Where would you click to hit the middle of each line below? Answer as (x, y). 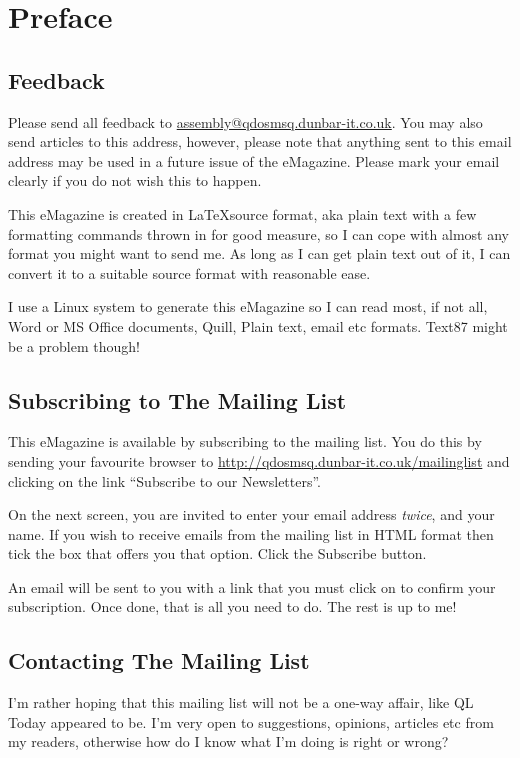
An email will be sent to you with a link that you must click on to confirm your (252, 586)
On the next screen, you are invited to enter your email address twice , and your (251, 514)
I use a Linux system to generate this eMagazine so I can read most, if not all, (248, 306)
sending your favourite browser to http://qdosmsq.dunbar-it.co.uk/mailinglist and (259, 460)
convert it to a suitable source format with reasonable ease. (189, 272)
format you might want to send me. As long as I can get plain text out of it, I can (259, 253)
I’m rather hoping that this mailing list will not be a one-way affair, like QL (241, 702)
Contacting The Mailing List (159, 660)
